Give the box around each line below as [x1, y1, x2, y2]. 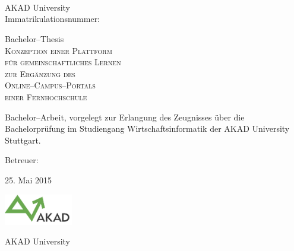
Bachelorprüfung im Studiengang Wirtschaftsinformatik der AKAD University [5, 122, 290, 135]
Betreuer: [5, 154, 39, 166]
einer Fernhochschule [5, 90, 87, 103]
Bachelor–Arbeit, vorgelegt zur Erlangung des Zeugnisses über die [5, 110, 245, 123]
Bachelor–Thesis [5, 32, 64, 45]
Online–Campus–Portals [5, 79, 96, 91]
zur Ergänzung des [5, 67, 75, 80]
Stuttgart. [5, 134, 41, 146]
